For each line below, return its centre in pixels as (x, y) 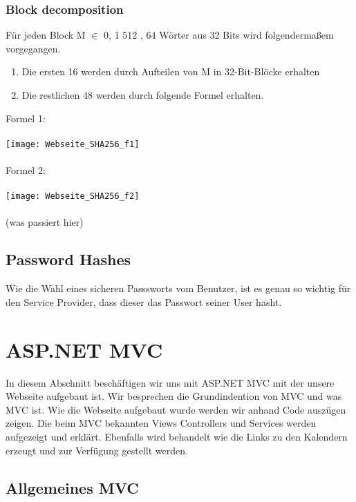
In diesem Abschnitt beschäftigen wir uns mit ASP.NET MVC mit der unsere (170, 382)
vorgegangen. (33, 48)
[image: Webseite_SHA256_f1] (73, 144)
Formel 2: (26, 170)
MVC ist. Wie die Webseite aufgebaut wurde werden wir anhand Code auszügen (176, 409)
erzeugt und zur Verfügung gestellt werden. (97, 450)
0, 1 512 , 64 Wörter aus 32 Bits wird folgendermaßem (219, 35)
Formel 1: (26, 118)
